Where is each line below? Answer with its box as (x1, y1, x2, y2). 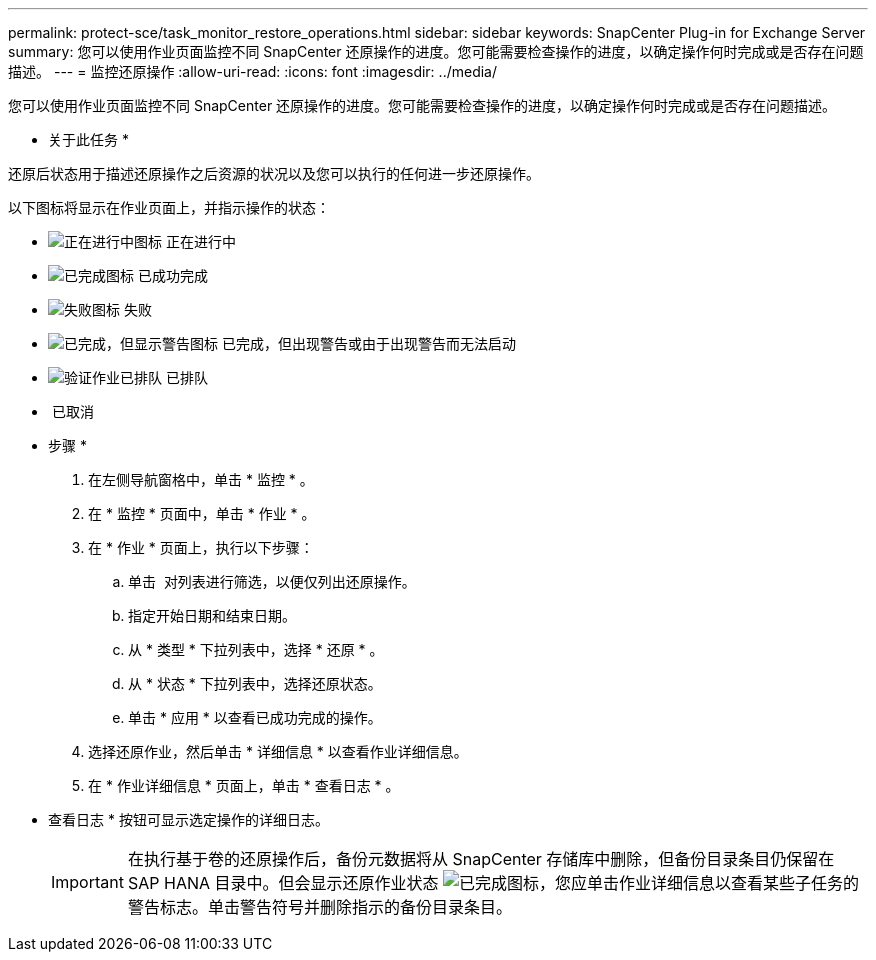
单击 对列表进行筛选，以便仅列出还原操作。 (128, 573, 416, 590)
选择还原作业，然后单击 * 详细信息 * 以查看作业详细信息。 (88, 743, 468, 760)
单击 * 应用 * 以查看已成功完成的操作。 (128, 709, 382, 726)
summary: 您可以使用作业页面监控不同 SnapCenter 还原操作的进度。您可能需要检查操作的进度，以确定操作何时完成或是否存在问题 (8, 43, 864, 60)
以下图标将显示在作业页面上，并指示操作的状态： (8, 199, 330, 216)
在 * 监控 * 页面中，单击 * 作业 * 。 (88, 505, 316, 522)
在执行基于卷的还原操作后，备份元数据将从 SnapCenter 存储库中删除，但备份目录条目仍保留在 (127, 849, 835, 869)
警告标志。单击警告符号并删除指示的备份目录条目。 (127, 897, 512, 917)
